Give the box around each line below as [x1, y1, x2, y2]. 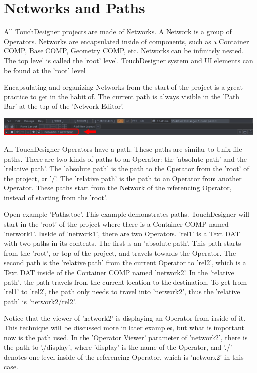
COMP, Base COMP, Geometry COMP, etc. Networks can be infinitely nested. [4, 46, 244, 56]
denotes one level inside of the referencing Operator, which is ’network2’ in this [4, 351, 244, 362]
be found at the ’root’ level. [4, 65, 87, 75]
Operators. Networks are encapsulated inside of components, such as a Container [4, 36, 249, 46]
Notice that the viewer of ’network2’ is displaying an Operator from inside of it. [4, 313, 246, 323]
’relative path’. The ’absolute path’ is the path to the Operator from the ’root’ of [4, 163, 249, 174]
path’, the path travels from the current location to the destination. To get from [4, 277, 247, 287]
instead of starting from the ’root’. [4, 192, 107, 202]
